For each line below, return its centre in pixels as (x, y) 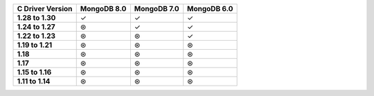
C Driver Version (45, 9)
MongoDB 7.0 (157, 9)
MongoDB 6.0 (210, 9)
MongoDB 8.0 (103, 9)
